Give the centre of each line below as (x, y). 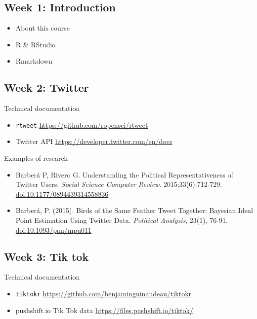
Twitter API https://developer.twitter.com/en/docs (94, 141)
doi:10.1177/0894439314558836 (62, 194)
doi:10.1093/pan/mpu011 (54, 230)
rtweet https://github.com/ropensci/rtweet (82, 124)
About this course (43, 28)
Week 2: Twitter (46, 88)
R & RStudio (36, 44)
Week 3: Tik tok (46, 256)
